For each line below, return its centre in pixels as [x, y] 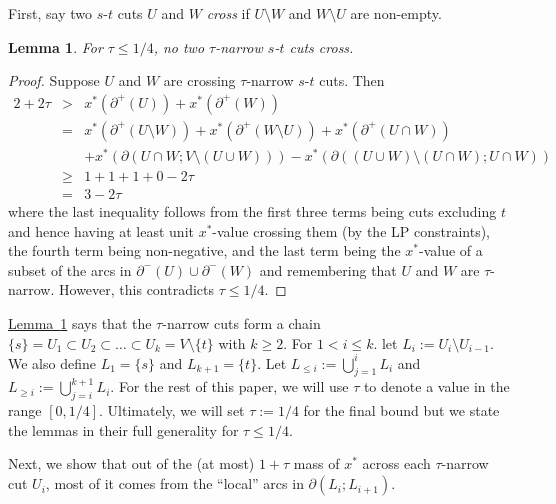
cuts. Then [352, 80]
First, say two [50, 13]
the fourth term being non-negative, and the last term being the [204, 250]
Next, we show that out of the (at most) [131, 463]
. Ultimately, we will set [172, 410]
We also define [52, 362]
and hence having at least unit [101, 230]
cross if [228, 13]
